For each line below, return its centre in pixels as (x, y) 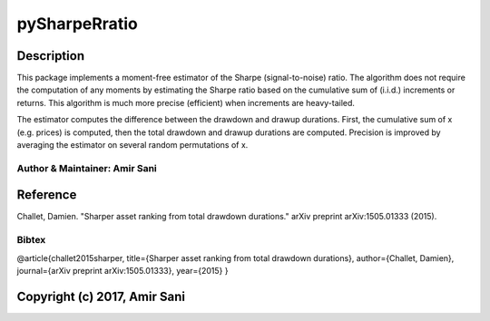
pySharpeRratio (77, 24)
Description (51, 56)
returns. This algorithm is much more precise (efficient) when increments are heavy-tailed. (186, 102)
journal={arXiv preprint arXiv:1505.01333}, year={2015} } (122, 271)
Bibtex (31, 240)
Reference (47, 195)
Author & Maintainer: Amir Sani (87, 168)
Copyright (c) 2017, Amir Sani (101, 296)
